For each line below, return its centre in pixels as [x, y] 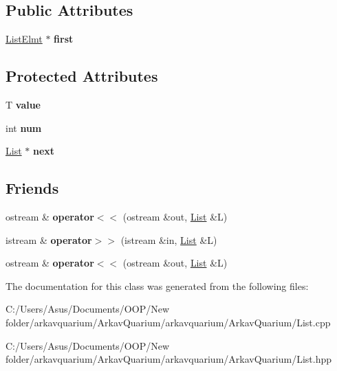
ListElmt [24, 39]
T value [23, 104]
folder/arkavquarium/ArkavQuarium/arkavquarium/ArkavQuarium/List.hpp [169, 359]
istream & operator [49, 239]
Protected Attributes [82, 76]
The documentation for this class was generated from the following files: [157, 285]
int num [24, 127]
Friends [32, 188]
